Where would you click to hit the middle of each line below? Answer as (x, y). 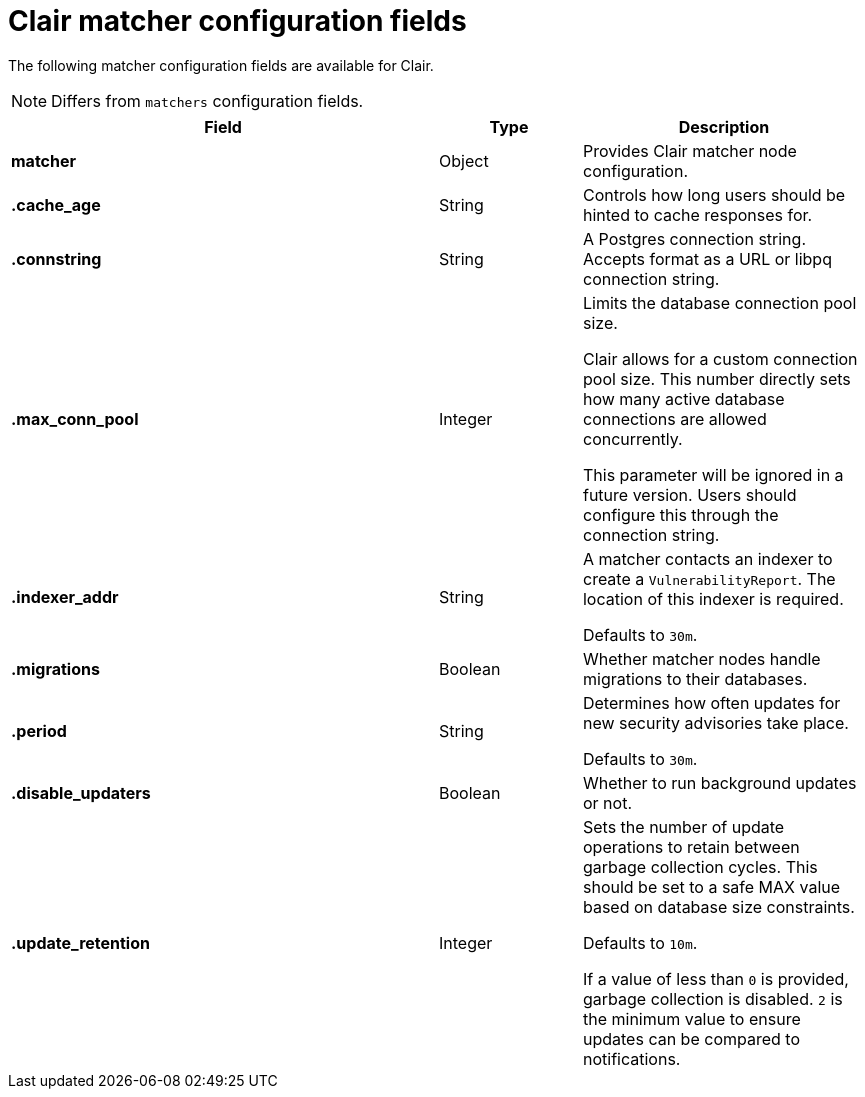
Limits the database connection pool (719, 302)
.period (39, 730)
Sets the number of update (683, 826)
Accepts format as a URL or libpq (707, 258)
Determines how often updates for (711, 702)
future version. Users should (689, 494)
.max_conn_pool (75, 418)
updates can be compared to (691, 1038)
